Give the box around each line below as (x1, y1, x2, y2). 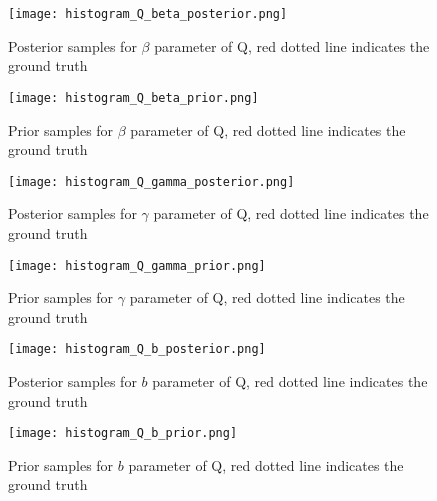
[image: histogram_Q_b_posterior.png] (8, 342, 266, 357)
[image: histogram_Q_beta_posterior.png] (8, 7, 288, 21)
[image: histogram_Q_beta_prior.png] (8, 90, 259, 105)
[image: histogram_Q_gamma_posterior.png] (8, 174, 295, 189)
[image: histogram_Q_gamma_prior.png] (8, 258, 266, 273)
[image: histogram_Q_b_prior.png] (8, 426, 238, 441)
